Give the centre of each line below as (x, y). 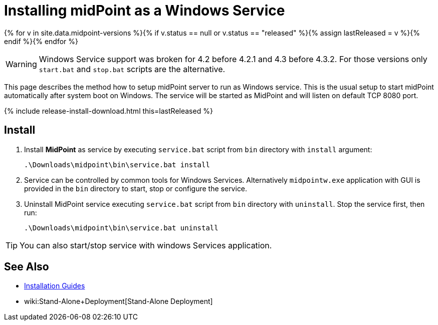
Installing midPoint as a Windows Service (145, 11)
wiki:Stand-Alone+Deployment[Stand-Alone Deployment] (119, 301)
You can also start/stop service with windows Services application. (146, 245)
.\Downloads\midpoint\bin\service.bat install (117, 165)
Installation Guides (55, 286)
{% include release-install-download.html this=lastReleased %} (108, 111)
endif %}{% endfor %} (41, 41)
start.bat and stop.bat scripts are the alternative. (132, 69)
